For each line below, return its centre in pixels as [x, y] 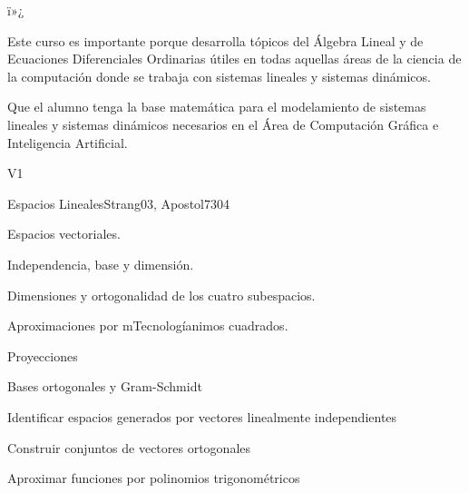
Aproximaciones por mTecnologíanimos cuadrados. [148, 325]
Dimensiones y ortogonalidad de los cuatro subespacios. [161, 295]
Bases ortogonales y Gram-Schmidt [105, 386]
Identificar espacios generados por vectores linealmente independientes [202, 416]
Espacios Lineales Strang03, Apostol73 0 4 [118, 203]
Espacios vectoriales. [64, 234]
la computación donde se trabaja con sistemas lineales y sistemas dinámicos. [219, 76]
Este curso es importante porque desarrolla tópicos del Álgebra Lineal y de [215, 40]
